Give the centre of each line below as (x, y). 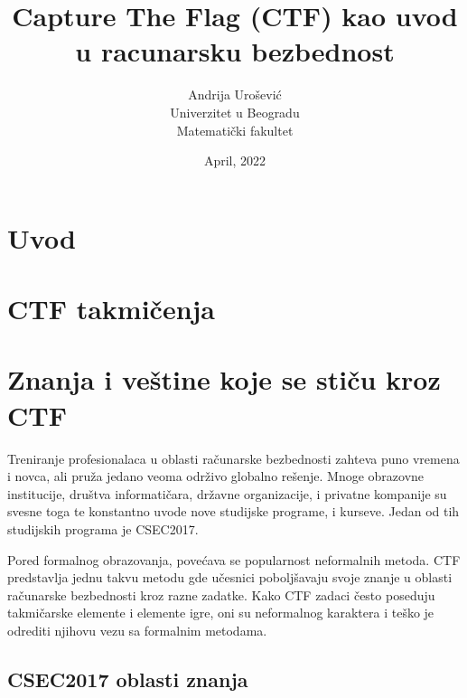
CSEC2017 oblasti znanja (128, 679)
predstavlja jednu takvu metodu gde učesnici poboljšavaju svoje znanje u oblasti (230, 577)
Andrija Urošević (235, 94)
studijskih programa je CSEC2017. (103, 528)
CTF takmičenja (112, 309)
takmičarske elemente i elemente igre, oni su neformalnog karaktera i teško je (221, 613)
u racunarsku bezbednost (235, 51)
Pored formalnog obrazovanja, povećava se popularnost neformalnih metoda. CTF (234, 559)
